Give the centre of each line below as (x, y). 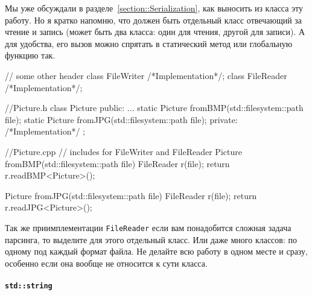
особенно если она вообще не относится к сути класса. (106, 263)
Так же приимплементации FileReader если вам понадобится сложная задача (148, 227)
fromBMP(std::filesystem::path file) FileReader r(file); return (117, 163)
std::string (29, 286)
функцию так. (30, 55)
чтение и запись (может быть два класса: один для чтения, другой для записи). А (155, 32)
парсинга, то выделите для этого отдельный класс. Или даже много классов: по (151, 239)
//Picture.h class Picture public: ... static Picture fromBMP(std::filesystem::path (154, 108)
